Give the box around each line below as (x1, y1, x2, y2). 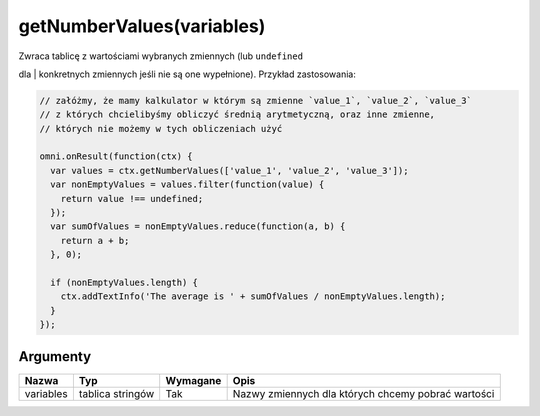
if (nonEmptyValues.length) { (50, 277, 199, 288)
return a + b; (60, 235, 130, 246)
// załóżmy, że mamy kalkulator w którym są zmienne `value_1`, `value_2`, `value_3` (39, 95, 472, 106)
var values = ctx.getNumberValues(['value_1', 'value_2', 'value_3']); (50, 165, 409, 176)
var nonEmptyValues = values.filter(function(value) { (50, 179, 325, 190)
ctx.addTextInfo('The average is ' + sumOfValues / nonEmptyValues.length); (60, 291, 446, 302)
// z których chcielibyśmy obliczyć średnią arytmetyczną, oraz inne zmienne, (39, 109, 435, 120)
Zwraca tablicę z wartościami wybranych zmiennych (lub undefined (18, 50, 304, 62)
